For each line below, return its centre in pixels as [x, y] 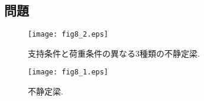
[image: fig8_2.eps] [68, 35]
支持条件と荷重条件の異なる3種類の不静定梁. [114, 53]
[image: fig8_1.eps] [68, 72]
